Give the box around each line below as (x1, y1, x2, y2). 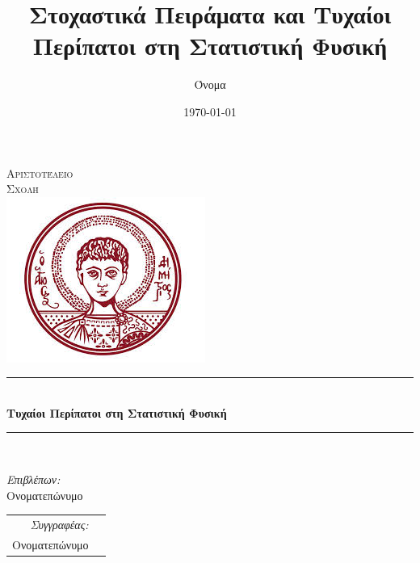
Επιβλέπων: (6, 471, 61, 488)
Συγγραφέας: (30, 516, 89, 532)
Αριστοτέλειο (6, 164, 73, 181)
